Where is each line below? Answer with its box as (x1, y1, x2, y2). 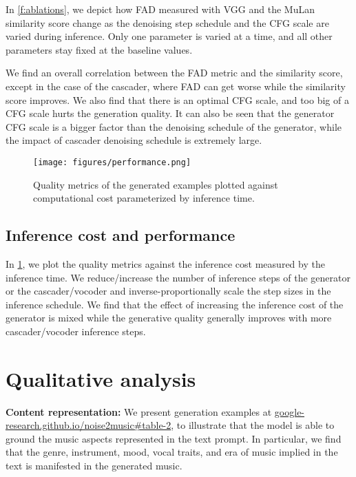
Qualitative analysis (6, 364, 196, 392)
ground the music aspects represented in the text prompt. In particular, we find (6, 431, 342, 445)
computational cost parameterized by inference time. (33, 191, 255, 205)
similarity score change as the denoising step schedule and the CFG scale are (6, 15, 329, 30)
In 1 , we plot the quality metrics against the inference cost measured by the (6, 256, 325, 271)
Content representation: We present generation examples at (6, 404, 272, 418)
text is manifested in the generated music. (6, 458, 182, 473)
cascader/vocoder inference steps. (6, 324, 146, 338)
